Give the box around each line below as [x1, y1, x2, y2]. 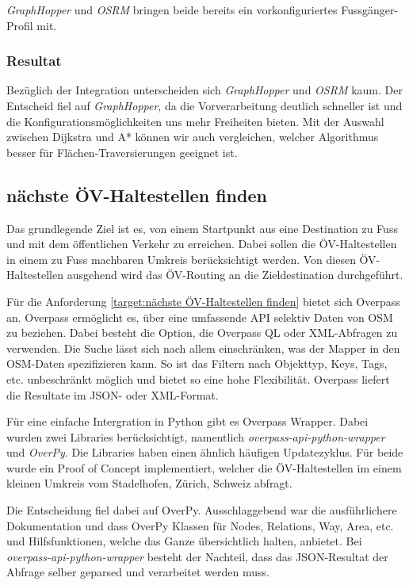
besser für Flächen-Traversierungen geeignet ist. [6, 143, 238, 160]
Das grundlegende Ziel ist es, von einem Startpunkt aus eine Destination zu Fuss [6, 220, 398, 236]
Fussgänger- [341, 2, 399, 17]
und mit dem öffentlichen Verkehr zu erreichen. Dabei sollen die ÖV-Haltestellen [6, 235, 397, 252]
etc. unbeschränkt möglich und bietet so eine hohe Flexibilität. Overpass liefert [6, 370, 390, 387]
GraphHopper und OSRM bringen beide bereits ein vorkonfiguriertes [6, 2, 338, 17]
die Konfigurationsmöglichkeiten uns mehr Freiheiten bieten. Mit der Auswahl [6, 113, 384, 129]
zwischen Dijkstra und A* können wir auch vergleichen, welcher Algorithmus [6, 128, 379, 145]
